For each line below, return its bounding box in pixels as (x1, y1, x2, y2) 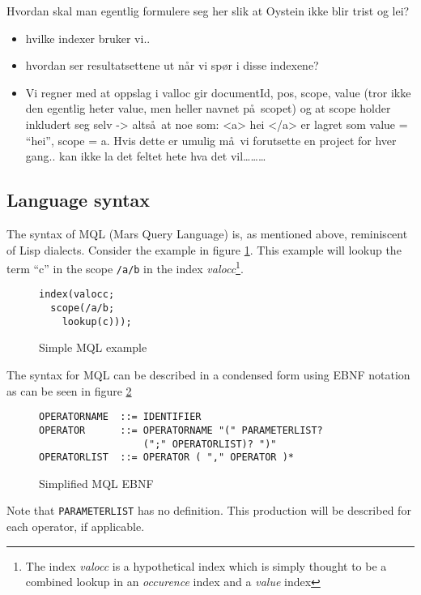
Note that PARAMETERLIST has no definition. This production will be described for (6, 502, 411, 519)
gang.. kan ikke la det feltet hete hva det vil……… (25, 148, 266, 165)
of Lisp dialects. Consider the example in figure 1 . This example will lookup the (6, 241, 402, 258)
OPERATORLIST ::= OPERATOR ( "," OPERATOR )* (39, 452, 294, 464)
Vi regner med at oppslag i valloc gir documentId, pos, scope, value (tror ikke (25, 83, 411, 101)
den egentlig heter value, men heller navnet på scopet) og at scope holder (25, 100, 391, 117)
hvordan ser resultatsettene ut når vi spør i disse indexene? (25, 57, 319, 74)
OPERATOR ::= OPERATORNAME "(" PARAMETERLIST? (39, 424, 323, 436)
